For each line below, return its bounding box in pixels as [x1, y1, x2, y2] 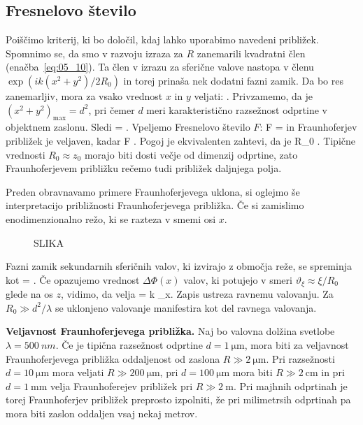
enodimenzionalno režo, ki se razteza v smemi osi [6, 211, 216, 226]
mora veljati [52, 365, 104, 380]
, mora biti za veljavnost [244, 337, 349, 352]
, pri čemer [88, 102, 135, 117]
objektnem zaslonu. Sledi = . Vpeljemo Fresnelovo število [6, 120, 250, 134]
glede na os [6, 287, 53, 301]
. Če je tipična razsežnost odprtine [55, 337, 203, 352]
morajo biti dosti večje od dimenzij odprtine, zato [84, 147, 298, 161]
